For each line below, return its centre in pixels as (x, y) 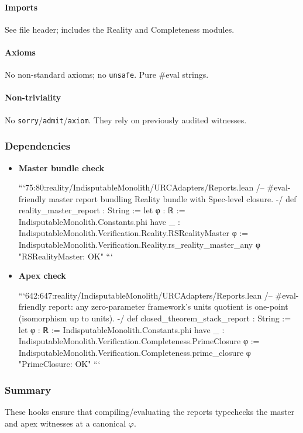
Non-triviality (33, 97)
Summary (28, 389)
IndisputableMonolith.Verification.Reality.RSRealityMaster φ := (133, 233)
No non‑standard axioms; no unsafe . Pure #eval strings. (107, 75)
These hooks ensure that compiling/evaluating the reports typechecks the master (150, 412)
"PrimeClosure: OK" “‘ (59, 364)
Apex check (42, 276)
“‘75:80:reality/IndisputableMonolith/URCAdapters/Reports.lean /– (141, 187)
